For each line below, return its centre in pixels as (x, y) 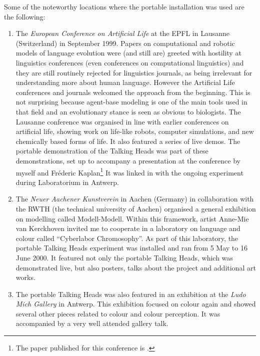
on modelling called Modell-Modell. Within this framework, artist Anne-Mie (132, 218)
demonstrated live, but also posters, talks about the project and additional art (136, 267)
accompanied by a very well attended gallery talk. (92, 323)
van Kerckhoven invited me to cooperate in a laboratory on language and (128, 228)
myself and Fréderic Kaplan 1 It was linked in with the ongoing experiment (129, 171)
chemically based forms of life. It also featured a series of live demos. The (128, 141)
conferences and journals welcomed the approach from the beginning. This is (133, 92)
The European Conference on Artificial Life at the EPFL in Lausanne (123, 33)
